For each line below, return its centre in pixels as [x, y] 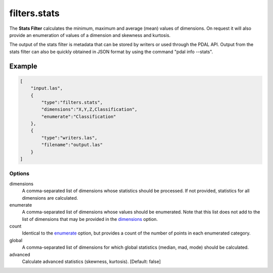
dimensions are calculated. [50, 198]
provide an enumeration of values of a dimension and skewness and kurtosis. [90, 35]
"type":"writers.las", [70, 138]
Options [19, 173]
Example [23, 66]
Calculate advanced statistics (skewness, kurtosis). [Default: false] [92, 262]
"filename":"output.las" [72, 145]
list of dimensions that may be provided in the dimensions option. [90, 219]
